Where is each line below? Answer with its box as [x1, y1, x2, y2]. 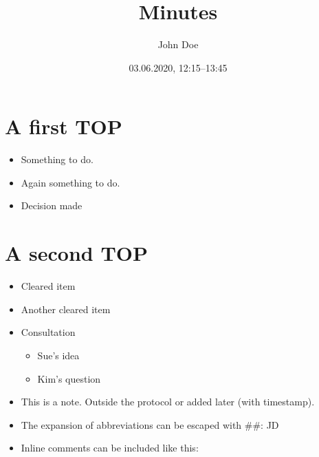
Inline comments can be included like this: [21, 440, 199, 455]
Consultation [21, 325, 76, 339]
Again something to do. [21, 175, 120, 189]
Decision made [21, 198, 82, 213]
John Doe [157, 37, 199, 52]
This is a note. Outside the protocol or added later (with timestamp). [21, 394, 315, 409]
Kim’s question [37, 371, 101, 385]
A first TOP [5, 112, 122, 140]
